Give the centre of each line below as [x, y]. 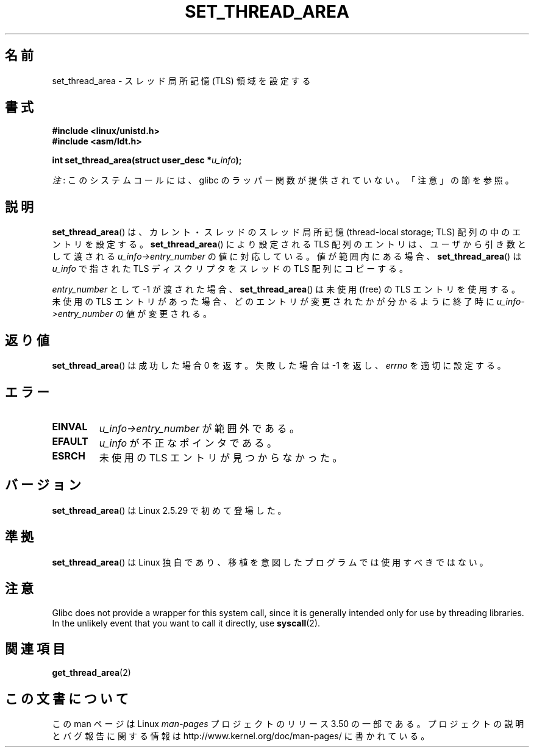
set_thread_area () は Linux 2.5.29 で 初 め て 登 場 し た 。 [169, 510]
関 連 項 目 [35, 648]
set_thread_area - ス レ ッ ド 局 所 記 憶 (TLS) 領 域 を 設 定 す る [181, 80]
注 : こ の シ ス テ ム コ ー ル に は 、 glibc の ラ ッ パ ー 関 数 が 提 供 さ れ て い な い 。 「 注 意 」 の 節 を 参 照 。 [283, 180]
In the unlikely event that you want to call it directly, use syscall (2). [186, 623]
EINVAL [70, 426]
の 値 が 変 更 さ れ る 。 [163, 314]
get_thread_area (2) [91, 673]
